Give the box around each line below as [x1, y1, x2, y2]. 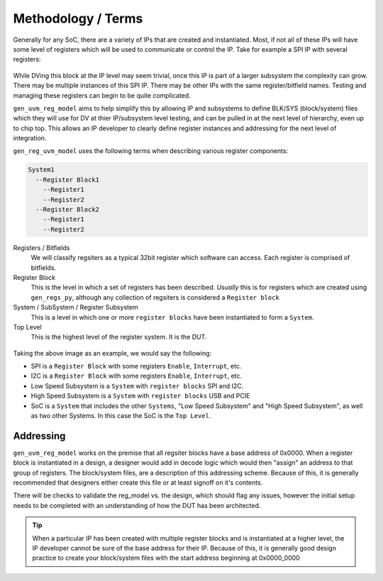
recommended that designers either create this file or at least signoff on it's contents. [13, 478, 263, 487]
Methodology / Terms [13, 11, 143, 26]
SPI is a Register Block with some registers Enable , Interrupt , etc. [30, 362, 242, 371]
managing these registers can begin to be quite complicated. [13, 91, 191, 99]
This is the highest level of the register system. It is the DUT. [30, 333, 207, 342]
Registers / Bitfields [13, 243, 70, 252]
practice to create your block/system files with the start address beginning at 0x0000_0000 [32, 553, 301, 563]
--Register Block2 [35, 205, 99, 213]
